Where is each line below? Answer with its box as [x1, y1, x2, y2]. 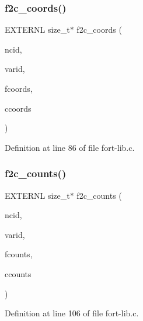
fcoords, [5, 82, 33, 94]
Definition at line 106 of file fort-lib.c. [5, 307, 139, 319]
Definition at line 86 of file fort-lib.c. [5, 141, 135, 153]
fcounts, [5, 248, 33, 260]
